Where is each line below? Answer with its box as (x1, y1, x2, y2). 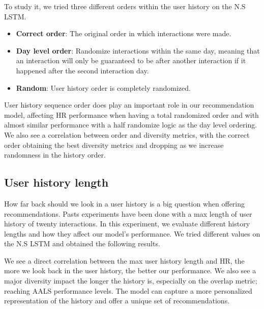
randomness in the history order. (4, 149, 106, 160)
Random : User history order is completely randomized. (16, 82, 191, 93)
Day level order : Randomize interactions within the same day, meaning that (16, 45, 260, 56)
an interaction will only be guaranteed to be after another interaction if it (16, 55, 246, 66)
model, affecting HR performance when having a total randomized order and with (4, 109, 259, 120)
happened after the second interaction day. (16, 65, 149, 75)
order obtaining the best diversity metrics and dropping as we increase (4, 139, 224, 150)
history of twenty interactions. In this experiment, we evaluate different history (4, 218, 250, 229)
